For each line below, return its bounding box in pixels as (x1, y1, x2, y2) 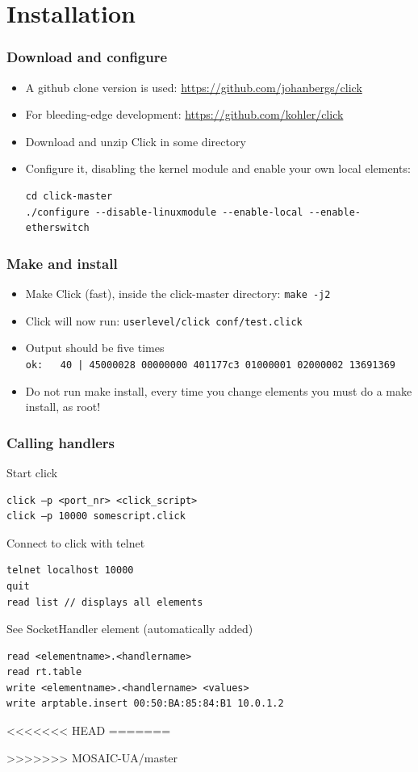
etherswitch (25, 222, 90, 234)
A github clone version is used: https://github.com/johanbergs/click (25, 78, 362, 95)
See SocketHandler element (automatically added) (6, 620, 253, 637)
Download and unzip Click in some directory (25, 132, 246, 149)
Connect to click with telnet (6, 534, 145, 551)
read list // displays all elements (6, 596, 203, 608)
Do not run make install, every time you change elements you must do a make (25, 382, 412, 399)
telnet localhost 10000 (6, 564, 134, 577)
